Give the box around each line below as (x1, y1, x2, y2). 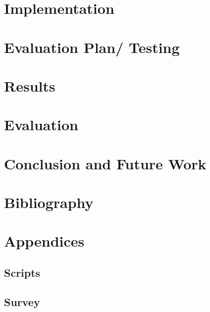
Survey (4, 294, 40, 309)
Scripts (4, 265, 41, 280)
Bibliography (4, 192, 94, 212)
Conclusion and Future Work (4, 153, 207, 173)
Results (4, 75, 55, 96)
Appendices (4, 231, 85, 251)
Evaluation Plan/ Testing (4, 37, 180, 57)
